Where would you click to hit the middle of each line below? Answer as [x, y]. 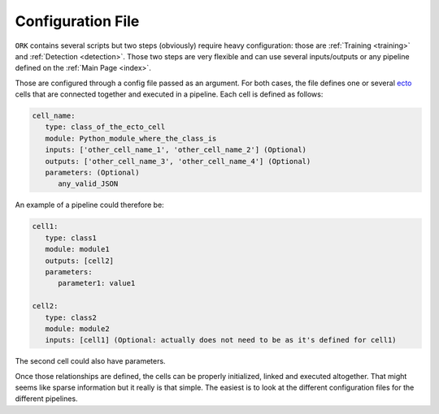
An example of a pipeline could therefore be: [89, 205]
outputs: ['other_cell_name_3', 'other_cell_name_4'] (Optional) [178, 161]
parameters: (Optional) [92, 173]
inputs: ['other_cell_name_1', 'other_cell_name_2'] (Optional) [176, 150]
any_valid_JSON [88, 184]
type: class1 [71, 238]
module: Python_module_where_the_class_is [131, 138]
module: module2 [77, 328]
